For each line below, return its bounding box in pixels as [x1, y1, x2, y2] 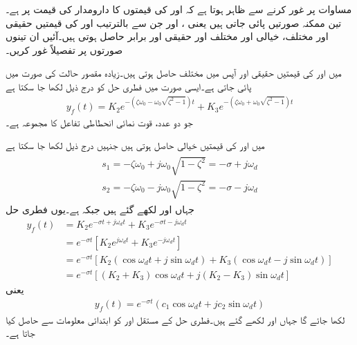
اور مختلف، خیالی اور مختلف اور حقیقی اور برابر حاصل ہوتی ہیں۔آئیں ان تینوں [6, 29, 329, 43]
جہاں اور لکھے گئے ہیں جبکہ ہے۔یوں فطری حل [6, 202, 194, 217]
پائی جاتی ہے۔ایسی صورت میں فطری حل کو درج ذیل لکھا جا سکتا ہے [6, 79, 252, 93]
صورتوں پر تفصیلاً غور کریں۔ [6, 42, 123, 57]
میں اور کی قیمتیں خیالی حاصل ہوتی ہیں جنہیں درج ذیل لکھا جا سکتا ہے [6, 138, 265, 152]
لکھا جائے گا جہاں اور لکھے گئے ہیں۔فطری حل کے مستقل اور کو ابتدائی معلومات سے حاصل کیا [6, 312, 345, 326]
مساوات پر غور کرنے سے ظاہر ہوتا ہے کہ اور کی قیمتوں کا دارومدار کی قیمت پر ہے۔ [6, 2, 352, 16]
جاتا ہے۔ [6, 326, 35, 340]
